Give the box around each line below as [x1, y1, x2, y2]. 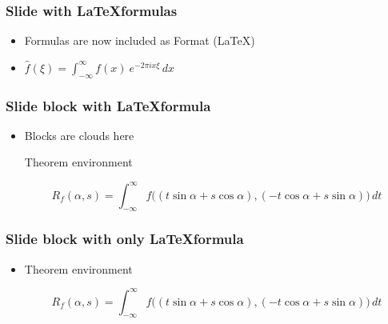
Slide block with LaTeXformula [6, 95, 211, 115]
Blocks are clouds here [24, 126, 134, 143]
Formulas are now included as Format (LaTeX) [24, 32, 255, 49]
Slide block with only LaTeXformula [6, 229, 244, 249]
